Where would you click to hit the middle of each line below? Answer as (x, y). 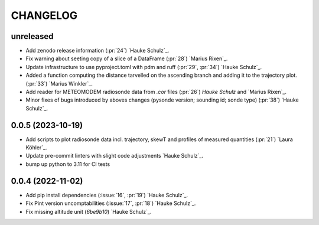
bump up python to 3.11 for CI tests (68, 164)
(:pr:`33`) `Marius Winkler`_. (59, 83)
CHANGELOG (44, 15)
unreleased (32, 36)
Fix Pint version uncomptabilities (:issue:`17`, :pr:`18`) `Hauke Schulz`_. (111, 203)
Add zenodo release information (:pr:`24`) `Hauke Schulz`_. (97, 51)
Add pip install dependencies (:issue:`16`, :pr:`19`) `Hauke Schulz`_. (107, 195)
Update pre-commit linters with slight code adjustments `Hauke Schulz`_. (115, 156)
